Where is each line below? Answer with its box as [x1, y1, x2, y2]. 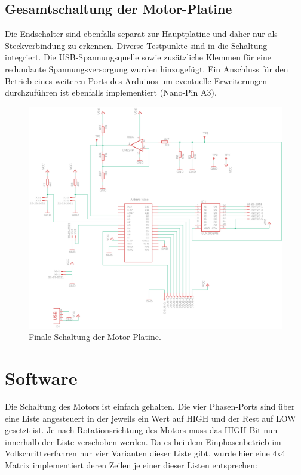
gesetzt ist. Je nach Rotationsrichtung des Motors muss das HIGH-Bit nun [5, 424, 278, 436]
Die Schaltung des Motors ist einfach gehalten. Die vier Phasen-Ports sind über [5, 400, 295, 413]
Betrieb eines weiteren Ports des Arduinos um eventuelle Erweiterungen [5, 74, 267, 87]
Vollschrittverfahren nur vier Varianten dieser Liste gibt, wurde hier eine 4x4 [5, 447, 285, 459]
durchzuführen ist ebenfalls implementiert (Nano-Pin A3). [5, 86, 217, 99]
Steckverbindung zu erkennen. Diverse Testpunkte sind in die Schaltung [5, 39, 268, 51]
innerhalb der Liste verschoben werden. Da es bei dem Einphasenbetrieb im [5, 435, 281, 448]
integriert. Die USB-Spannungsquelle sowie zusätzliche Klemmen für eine [5, 51, 271, 63]
